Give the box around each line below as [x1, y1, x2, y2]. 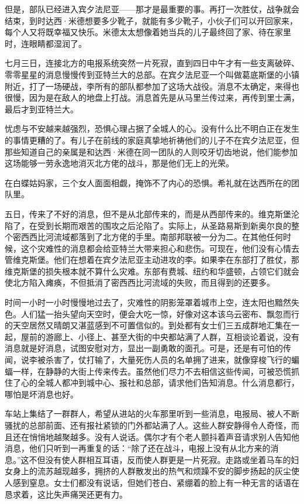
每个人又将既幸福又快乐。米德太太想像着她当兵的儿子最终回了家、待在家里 [5, 26, 291, 38]
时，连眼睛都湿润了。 [5, 37, 87, 49]
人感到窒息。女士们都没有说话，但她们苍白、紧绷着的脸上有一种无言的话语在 [5, 476, 299, 488]
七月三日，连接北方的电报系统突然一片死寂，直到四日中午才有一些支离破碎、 [5, 57, 299, 69]
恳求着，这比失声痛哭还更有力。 [5, 488, 127, 500]
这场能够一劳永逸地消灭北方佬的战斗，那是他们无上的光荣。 [5, 157, 234, 169]
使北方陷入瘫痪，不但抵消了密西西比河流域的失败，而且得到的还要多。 [5, 276, 275, 289]
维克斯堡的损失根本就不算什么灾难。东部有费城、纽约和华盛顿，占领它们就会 [5, 265, 299, 277]
